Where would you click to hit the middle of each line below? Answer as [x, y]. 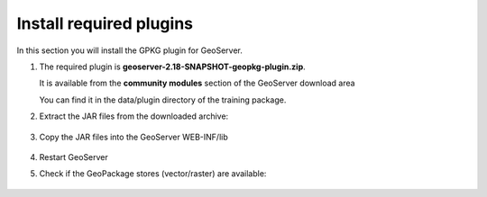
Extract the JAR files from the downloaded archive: [134, 116]
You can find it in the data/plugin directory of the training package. [163, 100]
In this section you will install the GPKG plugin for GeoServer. [130, 50]
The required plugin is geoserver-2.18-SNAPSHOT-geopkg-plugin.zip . [172, 67]
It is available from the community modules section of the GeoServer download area [197, 83]
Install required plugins [105, 23]
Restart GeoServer [74, 157]
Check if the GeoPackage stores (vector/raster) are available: [153, 174]
